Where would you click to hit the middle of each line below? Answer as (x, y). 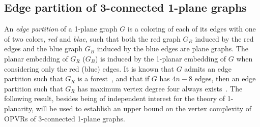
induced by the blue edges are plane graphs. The (173, 49)
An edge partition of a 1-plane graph (61, 29)
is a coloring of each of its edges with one (192, 29)
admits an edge (208, 68)
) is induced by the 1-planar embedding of (161, 58)
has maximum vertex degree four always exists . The (160, 88)
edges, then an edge (225, 78)
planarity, (19, 108)
